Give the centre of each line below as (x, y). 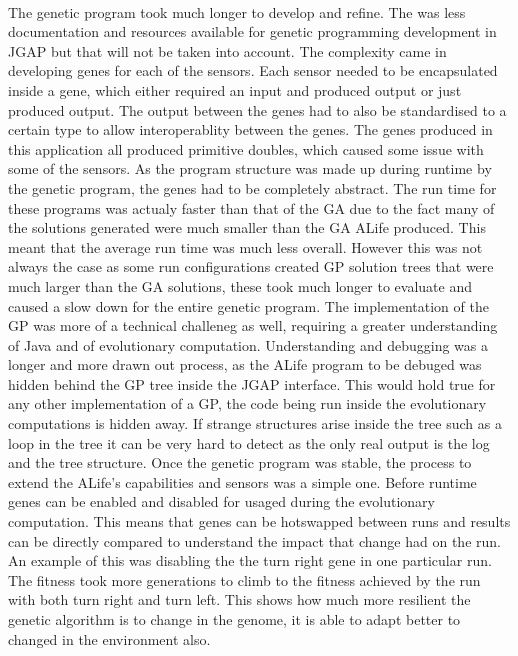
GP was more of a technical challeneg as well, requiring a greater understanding (253, 325)
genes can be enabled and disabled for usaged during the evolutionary (221, 501)
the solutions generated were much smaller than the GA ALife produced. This (247, 227)
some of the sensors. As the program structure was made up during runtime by (250, 168)
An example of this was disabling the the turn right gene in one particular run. (250, 560)
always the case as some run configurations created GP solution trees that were (251, 266)
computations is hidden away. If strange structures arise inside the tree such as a (255, 423)
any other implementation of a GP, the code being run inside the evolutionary (247, 403)
